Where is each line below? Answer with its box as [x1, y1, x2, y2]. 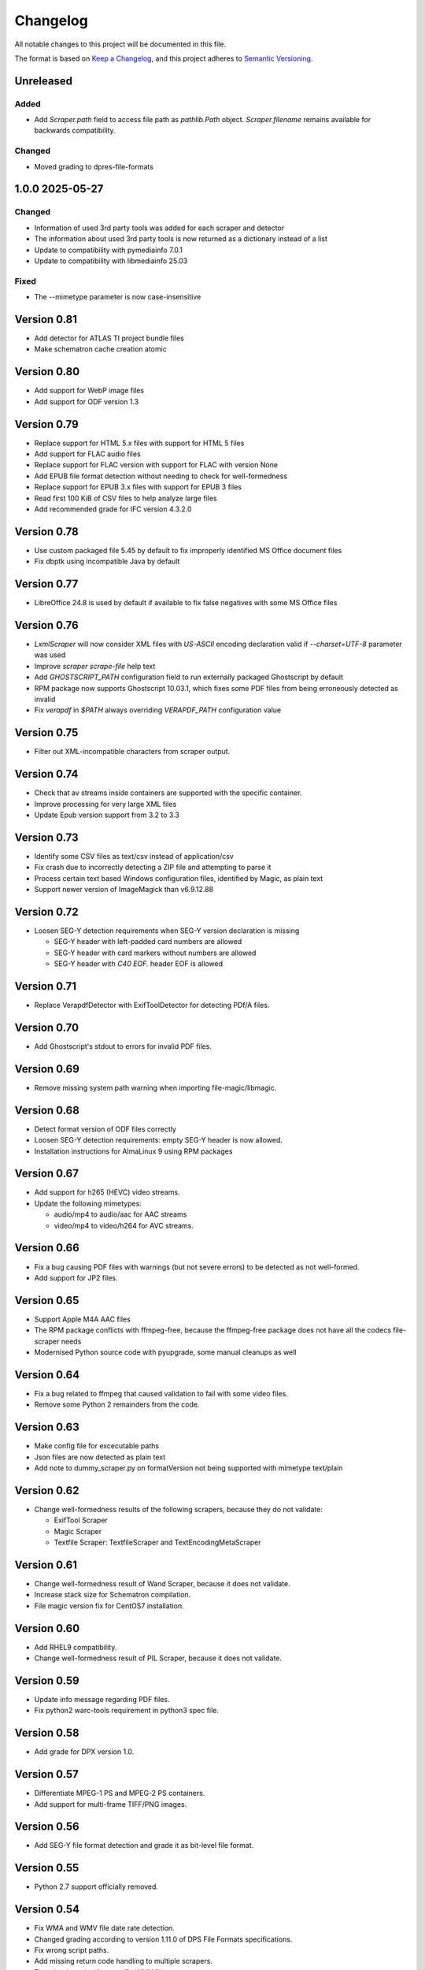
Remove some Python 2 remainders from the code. [34, 1399, 200, 1410]
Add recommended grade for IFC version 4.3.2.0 [34, 504, 192, 514]
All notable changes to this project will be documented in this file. [14, 39, 227, 49]
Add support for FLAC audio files [34, 449, 141, 459]
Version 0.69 [14, 1062, 80, 1076]
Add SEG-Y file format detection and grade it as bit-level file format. [34, 1841, 254, 1850]
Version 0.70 [14, 1020, 79, 1034]
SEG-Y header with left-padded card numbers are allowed [54, 937, 242, 946]
